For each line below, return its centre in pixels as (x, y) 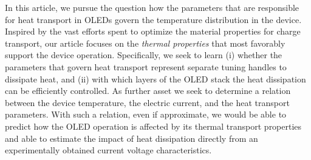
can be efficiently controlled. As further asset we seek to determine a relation (148, 91)
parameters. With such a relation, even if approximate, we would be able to (146, 114)
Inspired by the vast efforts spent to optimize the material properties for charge (153, 31)
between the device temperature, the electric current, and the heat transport (147, 102)
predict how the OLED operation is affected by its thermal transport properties (153, 126)
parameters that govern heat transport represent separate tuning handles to (146, 66)
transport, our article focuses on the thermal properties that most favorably (145, 43)
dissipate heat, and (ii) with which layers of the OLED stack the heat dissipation (155, 78)
